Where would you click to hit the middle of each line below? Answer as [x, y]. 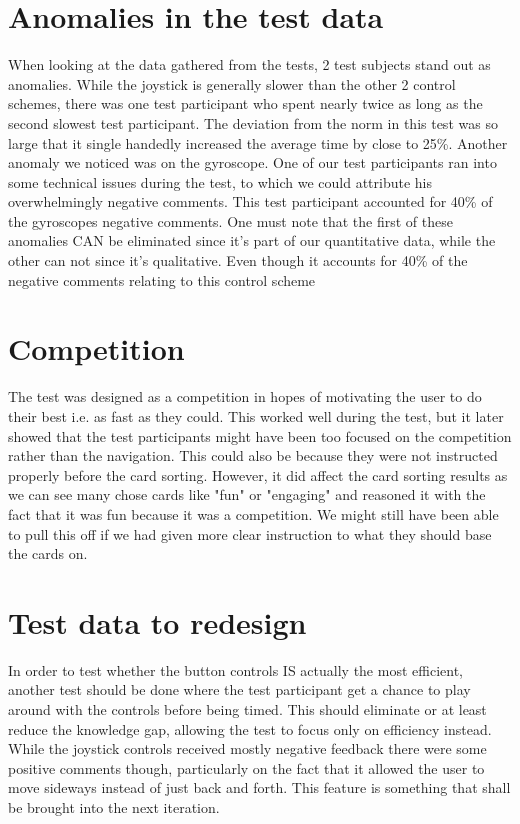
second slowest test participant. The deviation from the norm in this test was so [253, 122]
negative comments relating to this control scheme [162, 279]
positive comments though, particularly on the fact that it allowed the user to [246, 767]
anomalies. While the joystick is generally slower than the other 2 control [232, 83]
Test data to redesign [157, 621]
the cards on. [48, 553]
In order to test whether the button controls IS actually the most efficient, [235, 669]
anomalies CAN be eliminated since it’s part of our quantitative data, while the [252, 240]
